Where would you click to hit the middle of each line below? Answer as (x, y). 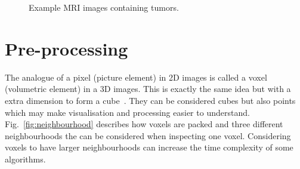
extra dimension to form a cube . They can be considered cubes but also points (150, 100)
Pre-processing (67, 48)
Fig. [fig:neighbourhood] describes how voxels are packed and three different (144, 124)
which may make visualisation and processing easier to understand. (127, 112)
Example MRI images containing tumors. (104, 7)
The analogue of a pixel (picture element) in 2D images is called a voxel (136, 77)
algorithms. (25, 159)
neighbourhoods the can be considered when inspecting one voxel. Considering (148, 135)
